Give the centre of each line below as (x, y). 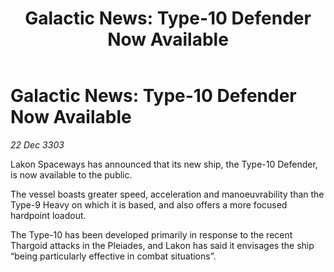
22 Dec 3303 (37, 144)
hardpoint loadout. (48, 215)
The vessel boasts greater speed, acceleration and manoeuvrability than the (167, 194)
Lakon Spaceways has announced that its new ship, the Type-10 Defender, (164, 164)
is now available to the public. (71, 174)
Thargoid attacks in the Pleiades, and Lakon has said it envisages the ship (162, 245)
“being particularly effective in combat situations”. (113, 256)
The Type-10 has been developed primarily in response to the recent (151, 234)
